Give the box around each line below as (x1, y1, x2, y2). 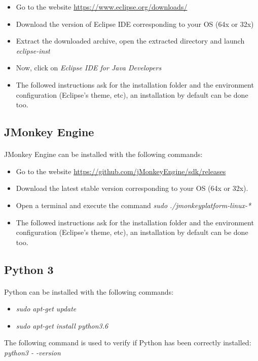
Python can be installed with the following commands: (4, 286, 174, 297)
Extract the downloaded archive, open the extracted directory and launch (16, 35, 245, 46)
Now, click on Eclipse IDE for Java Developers (16, 62, 162, 73)
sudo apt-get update (16, 303, 77, 314)
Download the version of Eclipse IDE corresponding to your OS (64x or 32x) (16, 18, 254, 29)
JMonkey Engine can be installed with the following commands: (4, 149, 203, 159)
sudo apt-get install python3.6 (16, 320, 108, 331)
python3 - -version (4, 347, 61, 358)
